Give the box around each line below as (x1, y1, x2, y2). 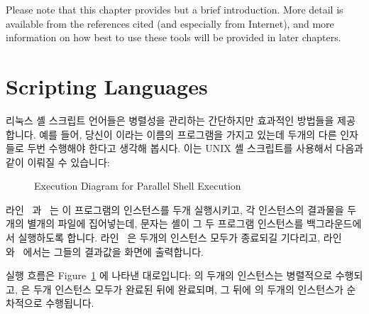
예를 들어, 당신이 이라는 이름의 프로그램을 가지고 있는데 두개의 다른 (39, 126, 337, 141)
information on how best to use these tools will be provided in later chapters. (6, 30, 341, 45)
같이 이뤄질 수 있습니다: (6, 154, 110, 169)
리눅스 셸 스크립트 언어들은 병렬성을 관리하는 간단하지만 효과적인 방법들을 (6, 112, 334, 127)
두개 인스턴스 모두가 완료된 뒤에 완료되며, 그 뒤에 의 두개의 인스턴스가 (33, 281, 343, 296)
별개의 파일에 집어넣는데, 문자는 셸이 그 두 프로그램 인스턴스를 (27, 216, 304, 231)
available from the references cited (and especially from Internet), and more (6, 16, 334, 31)
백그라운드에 (307, 216, 362, 231)
